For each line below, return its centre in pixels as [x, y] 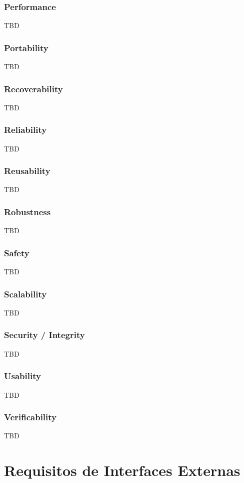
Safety [17, 253]
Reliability [25, 130]
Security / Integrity [44, 335]
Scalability [25, 294]
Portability [26, 47]
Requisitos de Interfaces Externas [122, 470]
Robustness [27, 211]
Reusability [27, 171]
